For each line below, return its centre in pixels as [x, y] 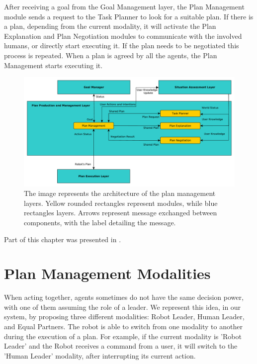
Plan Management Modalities [107, 273]
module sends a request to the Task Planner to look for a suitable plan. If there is [129, 16]
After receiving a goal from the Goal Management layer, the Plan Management [124, 6]
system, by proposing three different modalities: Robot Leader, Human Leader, [124, 317]
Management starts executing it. [53, 65]
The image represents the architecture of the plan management [120, 193]
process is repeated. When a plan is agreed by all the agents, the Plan [111, 55]
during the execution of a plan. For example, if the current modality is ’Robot [123, 336]
